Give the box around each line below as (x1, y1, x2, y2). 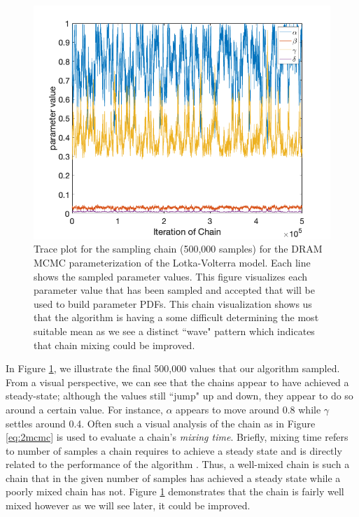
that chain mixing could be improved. (34, 337, 195, 352)
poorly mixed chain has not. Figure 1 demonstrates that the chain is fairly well (6, 484, 344, 499)
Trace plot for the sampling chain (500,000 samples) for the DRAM (34, 241, 323, 256)
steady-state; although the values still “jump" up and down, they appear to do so (6, 388, 353, 403)
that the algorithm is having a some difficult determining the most (34, 310, 319, 325)
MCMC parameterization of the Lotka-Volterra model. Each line (34, 255, 311, 269)
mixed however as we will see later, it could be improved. (6, 498, 251, 513)
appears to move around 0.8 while (176, 402, 321, 416)
